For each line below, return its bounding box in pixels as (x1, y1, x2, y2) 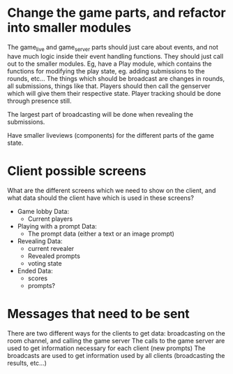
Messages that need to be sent (7, 305, 190, 322)
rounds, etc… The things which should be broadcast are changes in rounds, (7, 74, 225, 82)
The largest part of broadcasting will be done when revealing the (7, 110, 194, 118)
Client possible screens (7, 163, 146, 179)
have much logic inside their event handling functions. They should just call (7, 52, 224, 60)
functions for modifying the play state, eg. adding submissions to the (7, 66, 205, 75)
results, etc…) (7, 359, 47, 367)
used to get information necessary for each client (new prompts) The (7, 344, 206, 352)
